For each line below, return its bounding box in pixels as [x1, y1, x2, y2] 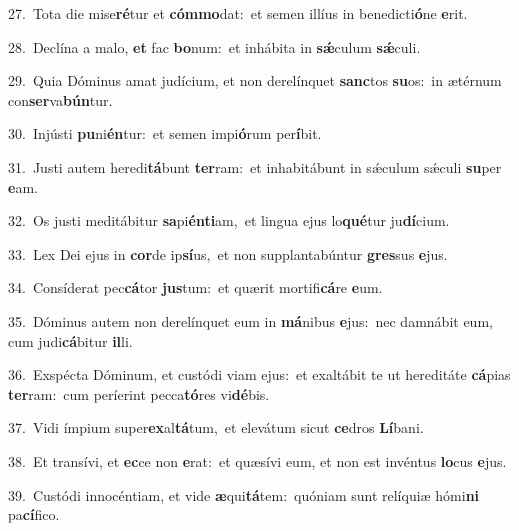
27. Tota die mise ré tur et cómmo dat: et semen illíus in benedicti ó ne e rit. [8, 3, 468, 23]
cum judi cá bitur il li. [8, 330, 133, 351]
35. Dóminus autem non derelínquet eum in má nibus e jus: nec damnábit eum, [8, 310, 493, 331]
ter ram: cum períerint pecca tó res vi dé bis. [8, 383, 270, 404]
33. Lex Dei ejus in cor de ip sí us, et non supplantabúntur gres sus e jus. [8, 243, 448, 264]
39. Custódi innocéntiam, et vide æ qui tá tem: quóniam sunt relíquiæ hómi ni [8, 484, 480, 505]
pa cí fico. [8, 504, 60, 525]
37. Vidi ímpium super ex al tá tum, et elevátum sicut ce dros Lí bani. [8, 417, 424, 438]
